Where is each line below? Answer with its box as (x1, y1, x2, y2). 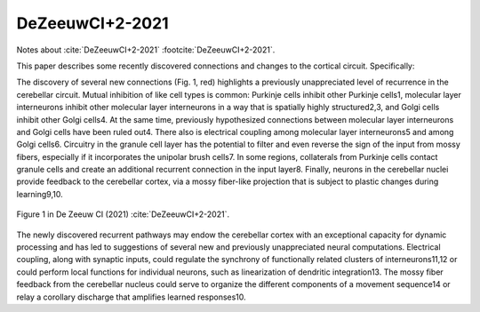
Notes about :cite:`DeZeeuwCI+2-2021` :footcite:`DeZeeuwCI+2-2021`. (16, 44, 276, 55)
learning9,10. (16, 188, 63, 199)
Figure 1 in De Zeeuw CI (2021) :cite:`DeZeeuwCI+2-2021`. (16, 209, 230, 220)
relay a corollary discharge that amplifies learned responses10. (16, 292, 246, 302)
